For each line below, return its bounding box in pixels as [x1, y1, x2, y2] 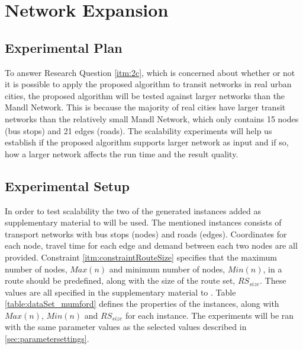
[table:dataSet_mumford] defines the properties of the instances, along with [5, 297, 279, 310]
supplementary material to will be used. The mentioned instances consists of [5, 216, 282, 229]
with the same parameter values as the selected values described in [5, 321, 247, 333]
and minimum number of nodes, [109, 262, 225, 275]
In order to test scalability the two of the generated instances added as [5, 204, 261, 217]
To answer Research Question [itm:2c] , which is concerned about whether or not [5, 66, 295, 78]
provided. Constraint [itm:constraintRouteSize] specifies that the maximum [5, 250, 277, 263]
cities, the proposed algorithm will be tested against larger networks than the [5, 89, 285, 101]
